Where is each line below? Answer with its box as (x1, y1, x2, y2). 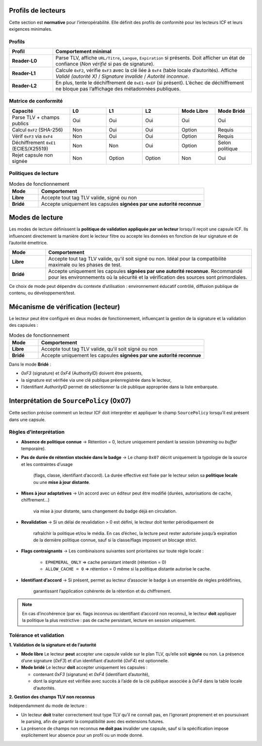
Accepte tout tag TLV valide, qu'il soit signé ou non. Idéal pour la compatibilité (48, 255, 227, 262)
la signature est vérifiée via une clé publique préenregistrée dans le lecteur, (21, 377, 172, 383)
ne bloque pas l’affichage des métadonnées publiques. (55, 86, 181, 92)
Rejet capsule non (12, 151, 53, 158)
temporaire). (21, 445, 46, 452)
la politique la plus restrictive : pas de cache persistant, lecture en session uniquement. (22, 618, 196, 623)
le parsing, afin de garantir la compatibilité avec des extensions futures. (21, 719, 164, 725)
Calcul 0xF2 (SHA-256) (12, 126, 63, 133)
